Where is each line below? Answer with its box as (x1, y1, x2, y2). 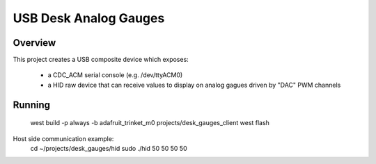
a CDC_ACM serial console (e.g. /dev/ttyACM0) (47, 71, 183, 79)
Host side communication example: (13, 134, 114, 142)
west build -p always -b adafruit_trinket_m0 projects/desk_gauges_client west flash (30, 119, 269, 127)
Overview (13, 37, 56, 49)
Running (13, 99, 51, 110)
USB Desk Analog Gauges (13, 10, 165, 26)
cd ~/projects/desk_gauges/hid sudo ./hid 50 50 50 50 (30, 145, 187, 153)
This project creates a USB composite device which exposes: (13, 56, 189, 64)
